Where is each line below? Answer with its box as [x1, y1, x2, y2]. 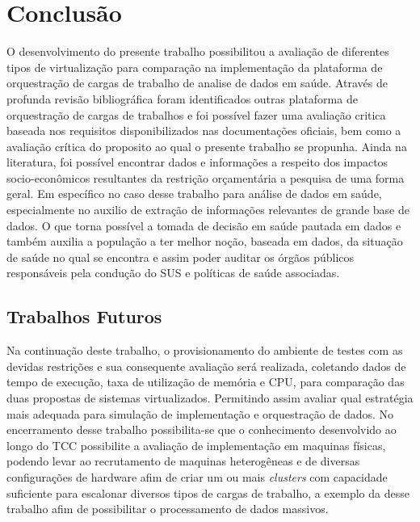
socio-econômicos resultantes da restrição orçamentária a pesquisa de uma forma [6, 169, 405, 186]
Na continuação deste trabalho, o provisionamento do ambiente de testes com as [6, 342, 403, 359]
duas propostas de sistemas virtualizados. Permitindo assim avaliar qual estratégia [6, 389, 414, 406]
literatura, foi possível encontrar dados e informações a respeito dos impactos [6, 154, 388, 170]
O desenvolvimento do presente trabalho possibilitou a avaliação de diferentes [6, 43, 389, 60]
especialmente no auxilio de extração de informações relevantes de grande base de [6, 201, 409, 218]
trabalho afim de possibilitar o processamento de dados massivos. [6, 500, 329, 517]
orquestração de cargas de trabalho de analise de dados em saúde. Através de [6, 74, 388, 91]
